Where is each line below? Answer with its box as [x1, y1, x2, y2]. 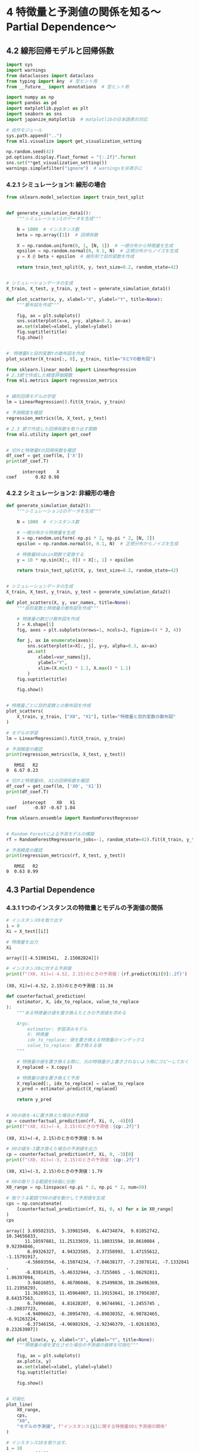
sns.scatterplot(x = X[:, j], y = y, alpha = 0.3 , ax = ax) [27, 643, 158, 649]
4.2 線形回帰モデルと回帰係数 [6, 46, 114, 56]
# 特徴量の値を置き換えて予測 [17, 1075, 79, 1081]
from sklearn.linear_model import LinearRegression [6, 367, 136, 373]
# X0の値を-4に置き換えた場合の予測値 [6, 1113, 89, 1118]
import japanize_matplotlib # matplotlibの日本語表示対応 [6, 116, 148, 122]
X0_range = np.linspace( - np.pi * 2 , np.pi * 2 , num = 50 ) [6, 1184, 147, 1191]
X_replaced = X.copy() [17, 1064, 73, 1070]
